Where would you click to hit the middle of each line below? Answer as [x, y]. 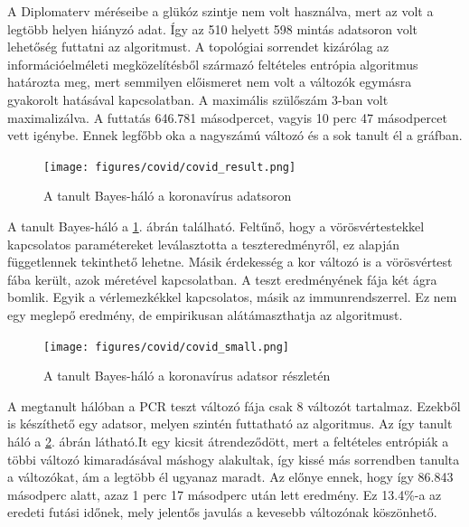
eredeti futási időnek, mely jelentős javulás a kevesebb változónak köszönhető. [222, 512]
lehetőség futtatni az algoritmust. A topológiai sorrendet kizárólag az [198, 47]
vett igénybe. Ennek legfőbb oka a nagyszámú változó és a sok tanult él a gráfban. [235, 135]
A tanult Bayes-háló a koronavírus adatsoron [168, 196]
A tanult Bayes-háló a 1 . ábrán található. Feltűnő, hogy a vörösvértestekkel [216, 226]
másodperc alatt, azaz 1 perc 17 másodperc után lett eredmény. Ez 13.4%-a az [225, 494]
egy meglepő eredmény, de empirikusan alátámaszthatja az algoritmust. [205, 314]
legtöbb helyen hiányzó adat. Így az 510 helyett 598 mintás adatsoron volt [213, 28]
